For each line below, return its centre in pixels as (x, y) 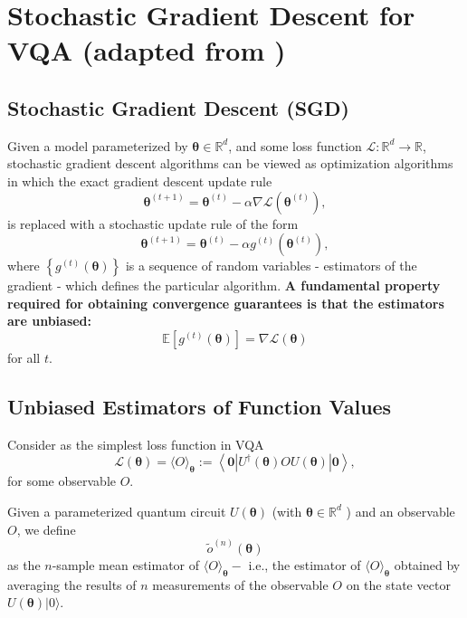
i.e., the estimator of (305, 564)
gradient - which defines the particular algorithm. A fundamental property (224, 285)
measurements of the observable (240, 584)
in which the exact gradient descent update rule (140, 181)
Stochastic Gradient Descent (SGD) (178, 107)
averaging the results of (72, 584)
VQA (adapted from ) (147, 50)
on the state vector (398, 584)
